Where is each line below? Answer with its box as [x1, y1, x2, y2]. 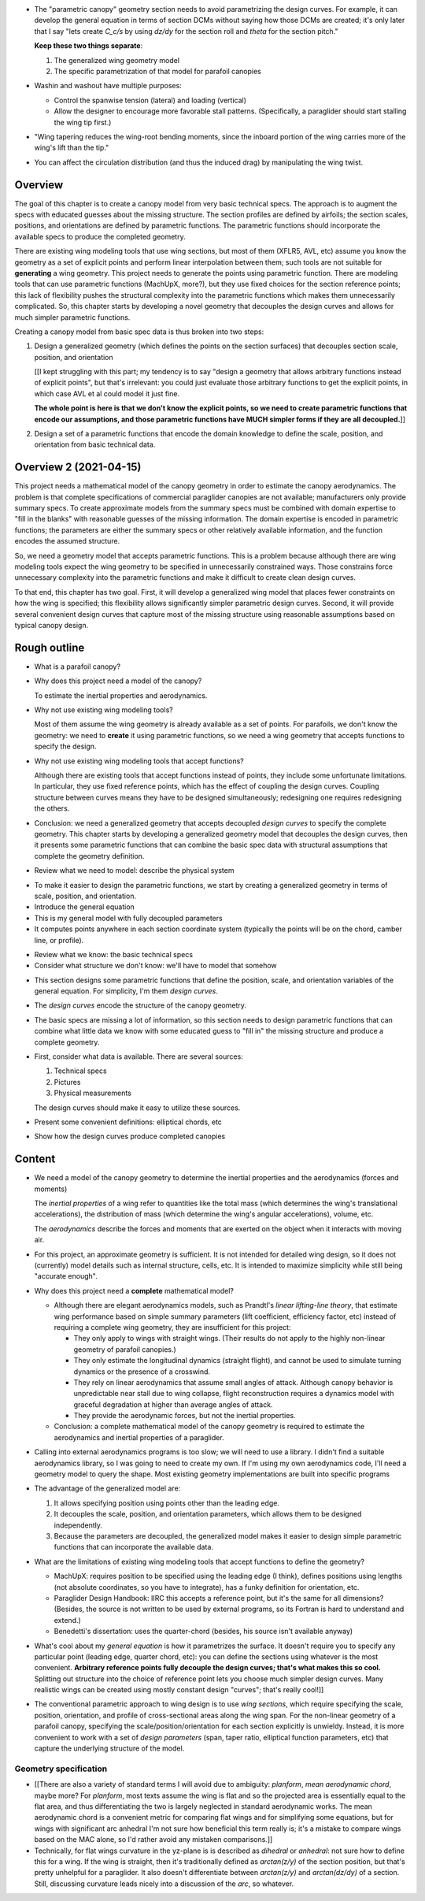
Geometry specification [14, 1763, 108, 1774]
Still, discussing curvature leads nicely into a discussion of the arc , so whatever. [34, 1879, 294, 1888]
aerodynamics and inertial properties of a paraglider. [54, 1432, 224, 1442]
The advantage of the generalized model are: [34, 1483, 181, 1493]
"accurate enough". [34, 1272, 98, 1281]
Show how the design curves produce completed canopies [34, 1131, 226, 1142]
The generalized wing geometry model [54, 55, 180, 65]
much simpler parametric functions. [14, 312, 131, 322]
